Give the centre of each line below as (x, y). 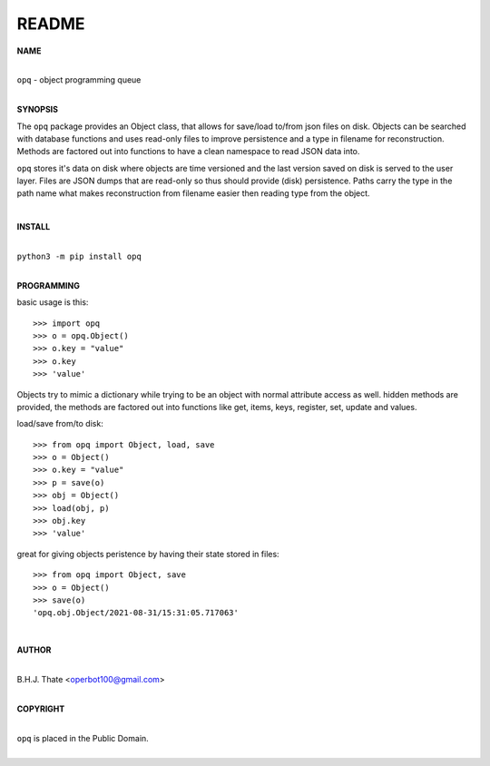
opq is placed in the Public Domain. (83, 738)
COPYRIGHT (41, 709)
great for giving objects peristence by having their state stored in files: (148, 554)
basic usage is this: (53, 302)
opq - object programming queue (79, 80)
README (51, 24)
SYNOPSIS (38, 110)
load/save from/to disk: (60, 424)
